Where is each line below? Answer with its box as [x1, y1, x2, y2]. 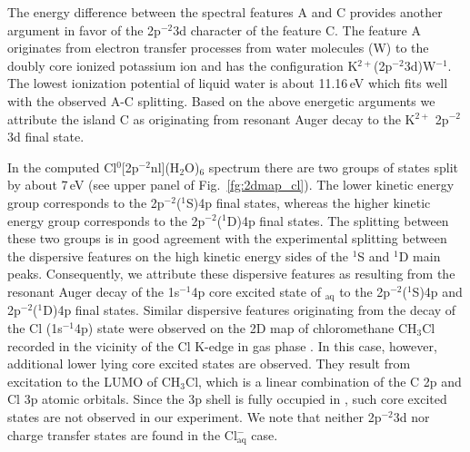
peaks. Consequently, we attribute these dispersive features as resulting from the [7, 264, 455, 283]
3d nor [393, 407, 430, 426]
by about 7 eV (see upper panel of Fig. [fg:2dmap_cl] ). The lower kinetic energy [7, 175, 455, 194]
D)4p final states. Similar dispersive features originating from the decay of [43, 300, 456, 319]
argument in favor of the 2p [7, 20, 161, 39]
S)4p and [412, 281, 463, 300]
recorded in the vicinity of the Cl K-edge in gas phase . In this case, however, [7, 336, 437, 355]
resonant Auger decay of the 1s [7, 281, 180, 300]
